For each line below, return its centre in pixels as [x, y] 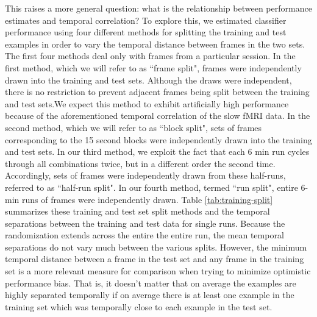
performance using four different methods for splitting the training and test [146, 32]
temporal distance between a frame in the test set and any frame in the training [155, 259]
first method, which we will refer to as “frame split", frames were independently [153, 67]
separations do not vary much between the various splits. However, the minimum [156, 247]
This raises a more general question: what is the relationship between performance [158, 8]
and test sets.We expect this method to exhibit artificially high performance [147, 103]
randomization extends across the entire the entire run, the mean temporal [144, 235]
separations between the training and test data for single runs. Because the [145, 223]
